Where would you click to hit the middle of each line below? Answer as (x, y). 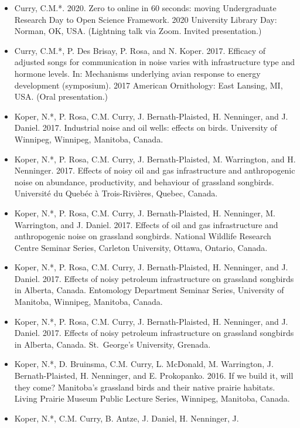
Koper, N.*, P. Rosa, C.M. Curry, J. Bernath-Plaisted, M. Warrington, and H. (155, 159)
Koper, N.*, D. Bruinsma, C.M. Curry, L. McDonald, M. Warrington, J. (144, 364)
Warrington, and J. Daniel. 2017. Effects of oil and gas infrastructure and (146, 224)
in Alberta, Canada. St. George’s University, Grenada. (112, 344)
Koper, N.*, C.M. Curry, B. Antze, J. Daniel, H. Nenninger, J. (127, 418)
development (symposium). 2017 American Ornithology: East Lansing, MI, (149, 85)
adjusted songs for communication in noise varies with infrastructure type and (155, 62)
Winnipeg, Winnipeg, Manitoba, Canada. (89, 139)
